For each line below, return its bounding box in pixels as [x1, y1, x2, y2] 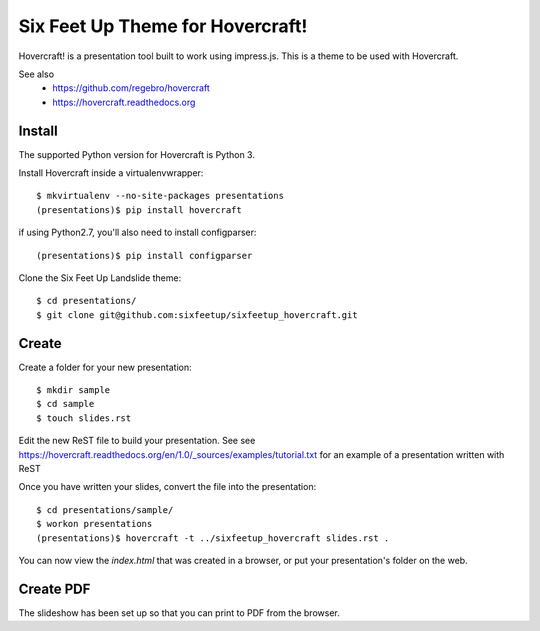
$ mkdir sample [36, 385, 111, 396]
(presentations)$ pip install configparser [36, 250, 253, 261]
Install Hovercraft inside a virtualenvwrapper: [18, 167, 204, 179]
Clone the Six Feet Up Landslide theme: [18, 271, 182, 284]
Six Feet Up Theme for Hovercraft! [18, 15, 308, 37]
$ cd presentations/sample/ [36, 504, 174, 515]
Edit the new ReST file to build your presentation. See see [18, 435, 256, 447]
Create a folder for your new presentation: [18, 361, 192, 373]
